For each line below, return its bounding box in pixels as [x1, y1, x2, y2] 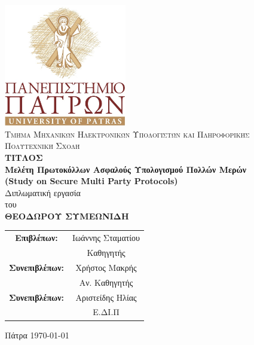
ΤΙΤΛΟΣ [5, 151, 43, 163]
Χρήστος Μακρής [75, 261, 137, 273]
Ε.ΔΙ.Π [93, 306, 120, 318]
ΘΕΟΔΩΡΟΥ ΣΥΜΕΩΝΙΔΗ [5, 209, 129, 222]
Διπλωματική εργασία [5, 186, 81, 199]
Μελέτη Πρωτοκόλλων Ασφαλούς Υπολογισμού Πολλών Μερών [5, 163, 246, 175]
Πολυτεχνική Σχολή [5, 139, 80, 152]
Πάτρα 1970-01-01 [5, 328, 69, 341]
